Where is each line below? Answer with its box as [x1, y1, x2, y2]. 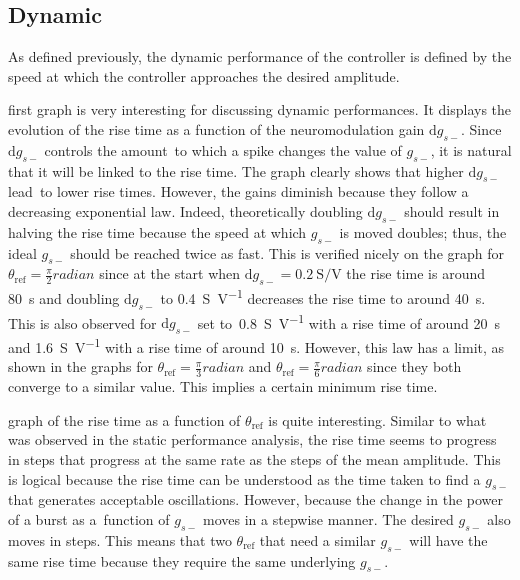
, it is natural [430, 139, 512, 160]
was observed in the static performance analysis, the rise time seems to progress [8, 429, 497, 450]
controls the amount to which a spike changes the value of [44, 139, 402, 160]
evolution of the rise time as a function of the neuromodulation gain [8, 118, 425, 139]
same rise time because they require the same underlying [8, 550, 356, 571]
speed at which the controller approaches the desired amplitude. [8, 65, 400, 86]
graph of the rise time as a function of [8, 409, 241, 430]
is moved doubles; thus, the [339, 221, 507, 242]
